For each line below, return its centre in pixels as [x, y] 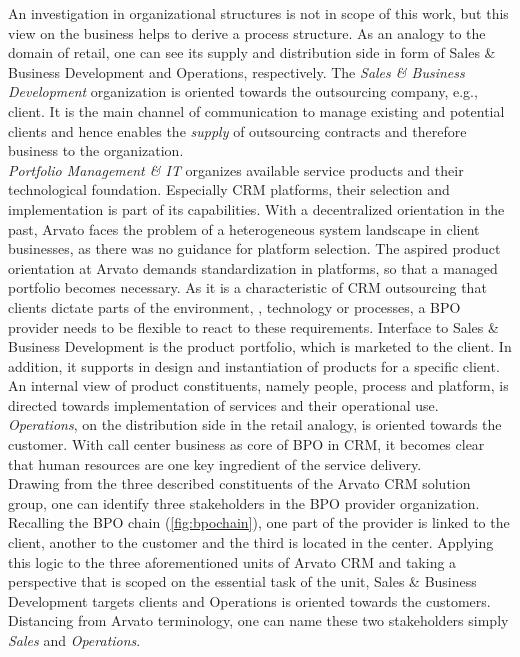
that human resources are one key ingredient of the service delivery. [215, 463]
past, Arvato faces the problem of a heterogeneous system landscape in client [244, 228]
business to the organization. [96, 150]
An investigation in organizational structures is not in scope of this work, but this [258, 13]
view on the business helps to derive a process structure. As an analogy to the [247, 32]
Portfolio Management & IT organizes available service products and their [236, 169]
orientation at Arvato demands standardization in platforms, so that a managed [253, 267]
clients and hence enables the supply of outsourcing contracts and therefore [237, 130]
